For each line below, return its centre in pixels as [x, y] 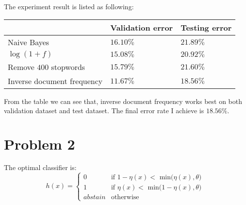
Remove [21, 67]
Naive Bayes [29, 42]
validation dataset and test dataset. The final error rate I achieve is [104, 111]
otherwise [125, 197]
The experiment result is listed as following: [69, 6]
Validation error [142, 27]
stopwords [68, 67]
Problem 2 [40, 144]
